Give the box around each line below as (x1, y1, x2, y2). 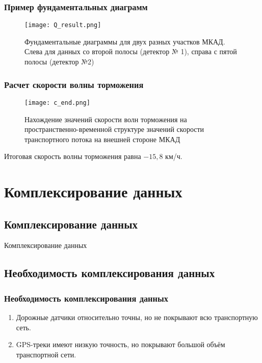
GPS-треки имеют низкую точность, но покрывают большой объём (16, 339, 225, 350)
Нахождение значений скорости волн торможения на (24, 114, 187, 124)
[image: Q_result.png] (24, 21, 101, 29)
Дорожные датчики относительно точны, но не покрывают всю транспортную (16, 312, 258, 323)
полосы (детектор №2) (24, 56, 94, 67)
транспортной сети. (16, 349, 76, 359)
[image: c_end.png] (24, 99, 90, 106)
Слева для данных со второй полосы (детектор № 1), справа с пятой (24, 46, 237, 57)
